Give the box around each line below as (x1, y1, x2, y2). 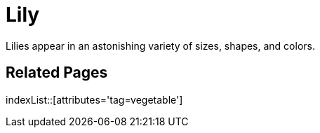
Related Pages (6, 64, 108, 82)
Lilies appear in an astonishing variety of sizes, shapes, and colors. (6, 39, 315, 52)
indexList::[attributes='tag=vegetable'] (6, 93, 183, 106)
